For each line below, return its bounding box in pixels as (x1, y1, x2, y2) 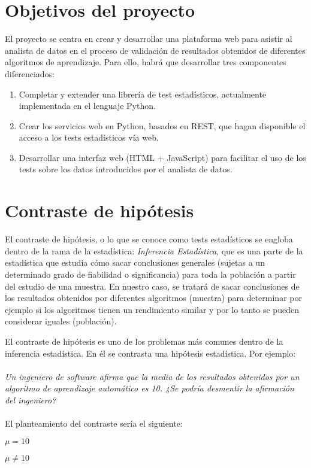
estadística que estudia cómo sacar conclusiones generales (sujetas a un (5, 256, 265, 269)
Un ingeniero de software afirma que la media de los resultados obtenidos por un (5, 370, 300, 382)
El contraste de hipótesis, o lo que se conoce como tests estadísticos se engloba (5, 233, 293, 245)
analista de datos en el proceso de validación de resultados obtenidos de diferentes (5, 44, 306, 56)
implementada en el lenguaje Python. (19, 99, 156, 112)
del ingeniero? (5, 393, 56, 406)
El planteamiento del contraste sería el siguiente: (5, 417, 183, 430)
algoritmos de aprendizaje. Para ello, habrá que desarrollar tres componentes (5, 56, 286, 68)
